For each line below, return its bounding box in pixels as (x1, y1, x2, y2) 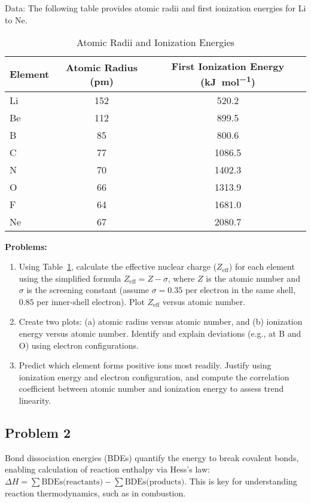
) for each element (228, 260, 295, 273)
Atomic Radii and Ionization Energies (76, 35, 235, 50)
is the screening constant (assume (26, 283, 150, 296)
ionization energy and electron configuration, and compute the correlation (19, 370, 289, 383)
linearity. (19, 394, 51, 407)
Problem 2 (5, 423, 71, 442)
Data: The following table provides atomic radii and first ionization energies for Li (5, 2, 306, 14)
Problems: (5, 240, 47, 252)
